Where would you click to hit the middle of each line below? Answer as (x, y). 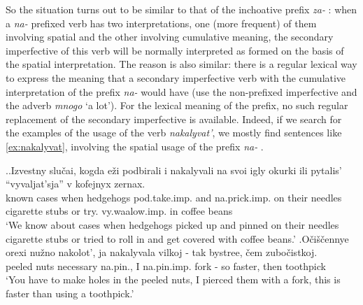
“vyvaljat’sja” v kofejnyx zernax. (76, 184)
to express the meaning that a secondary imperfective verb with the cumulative (176, 77)
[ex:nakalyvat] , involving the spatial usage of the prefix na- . (135, 146)
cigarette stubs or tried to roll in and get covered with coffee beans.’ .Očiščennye (177, 238)
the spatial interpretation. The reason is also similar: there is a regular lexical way (181, 64)
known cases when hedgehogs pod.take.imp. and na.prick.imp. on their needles (174, 197)
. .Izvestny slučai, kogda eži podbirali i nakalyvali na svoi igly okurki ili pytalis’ (174, 170)
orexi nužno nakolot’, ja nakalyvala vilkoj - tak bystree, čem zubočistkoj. (162, 252)
